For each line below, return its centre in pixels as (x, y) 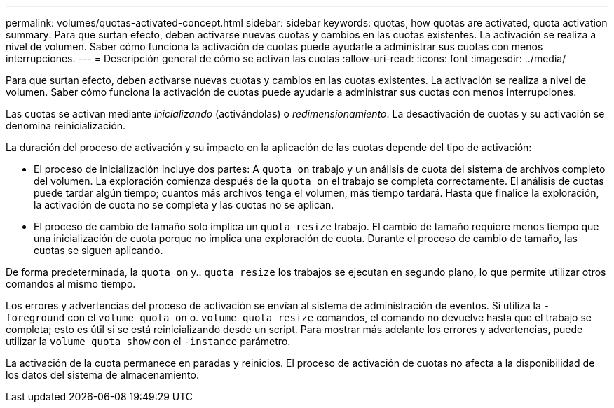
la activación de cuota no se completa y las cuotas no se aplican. (184, 205)
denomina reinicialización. (66, 126)
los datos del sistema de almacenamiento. (102, 375)
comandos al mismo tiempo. (71, 284)
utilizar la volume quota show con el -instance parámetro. (148, 341)
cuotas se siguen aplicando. (98, 250)
